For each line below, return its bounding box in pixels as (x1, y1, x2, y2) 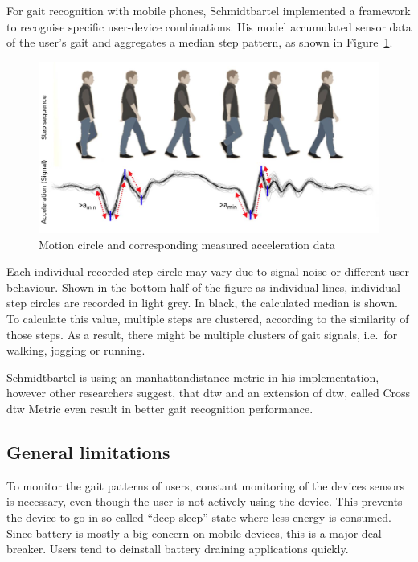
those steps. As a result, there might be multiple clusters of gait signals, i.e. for (6, 326, 398, 343)
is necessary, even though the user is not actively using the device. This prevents (6, 493, 403, 510)
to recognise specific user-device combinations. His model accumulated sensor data (6, 18, 412, 35)
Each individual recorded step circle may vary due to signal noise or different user (6, 263, 409, 280)
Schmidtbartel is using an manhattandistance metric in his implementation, (6, 368, 379, 385)
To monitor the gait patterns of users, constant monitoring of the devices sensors (6, 477, 405, 494)
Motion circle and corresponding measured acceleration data (39, 236, 336, 252)
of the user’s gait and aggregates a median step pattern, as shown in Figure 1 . (6, 34, 393, 51)
